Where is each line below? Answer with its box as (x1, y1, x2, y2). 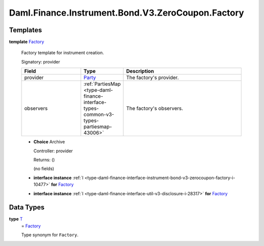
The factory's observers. (126, 105, 183, 112)
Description (126, 68, 154, 75)
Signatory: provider (21, 59, 61, 64)
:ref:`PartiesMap (83, 81, 121, 87)
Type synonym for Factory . (21, 232, 79, 238)
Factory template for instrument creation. (21, 50, 104, 56)
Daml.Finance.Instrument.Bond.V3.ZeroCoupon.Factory (9, 7, 244, 18)
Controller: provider (33, 148, 73, 154)
